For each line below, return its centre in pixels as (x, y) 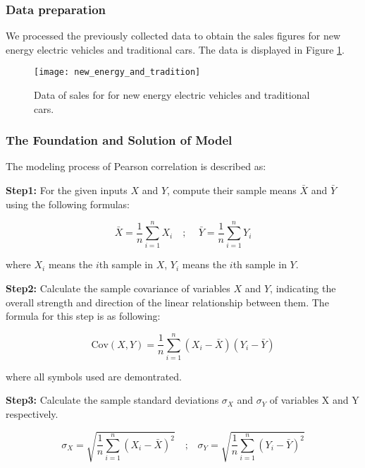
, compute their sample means (232, 190)
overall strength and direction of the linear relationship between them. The (167, 302)
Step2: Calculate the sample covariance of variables (118, 288)
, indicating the (303, 288)
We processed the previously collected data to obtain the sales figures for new (173, 36)
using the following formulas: (68, 204)
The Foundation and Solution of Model (119, 140)
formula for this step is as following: (83, 316)
